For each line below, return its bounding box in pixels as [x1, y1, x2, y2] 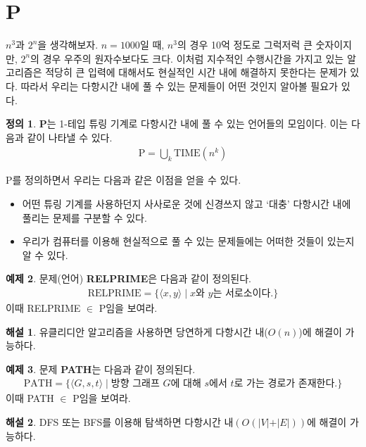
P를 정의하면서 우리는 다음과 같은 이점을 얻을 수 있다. [6, 172, 241, 187]
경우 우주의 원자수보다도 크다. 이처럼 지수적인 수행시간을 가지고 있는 [42, 51, 344, 65]
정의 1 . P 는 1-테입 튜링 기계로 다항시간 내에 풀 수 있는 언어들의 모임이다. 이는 [6, 116, 348, 131]
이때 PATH [6, 391, 54, 405]
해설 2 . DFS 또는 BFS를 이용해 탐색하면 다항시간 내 [6, 414, 234, 429]
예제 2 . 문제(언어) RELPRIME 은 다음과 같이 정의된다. [6, 271, 251, 286]
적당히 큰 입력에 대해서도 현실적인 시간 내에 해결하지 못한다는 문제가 [45, 65, 347, 80]
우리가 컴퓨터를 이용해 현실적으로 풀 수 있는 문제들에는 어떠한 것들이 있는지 [22, 234, 355, 248]
